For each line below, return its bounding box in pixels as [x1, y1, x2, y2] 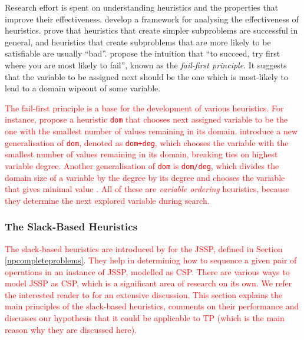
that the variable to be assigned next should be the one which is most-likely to [5, 70, 289, 82]
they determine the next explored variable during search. [5, 194, 210, 206]
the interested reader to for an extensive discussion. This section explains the [5, 288, 283, 301]
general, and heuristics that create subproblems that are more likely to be [5, 35, 271, 48]
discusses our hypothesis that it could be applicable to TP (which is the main [5, 312, 285, 324]
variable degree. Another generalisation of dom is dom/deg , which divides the [5, 159, 279, 171]
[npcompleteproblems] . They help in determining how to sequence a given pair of [5, 254, 297, 266]
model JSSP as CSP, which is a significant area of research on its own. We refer [5, 277, 292, 289]
